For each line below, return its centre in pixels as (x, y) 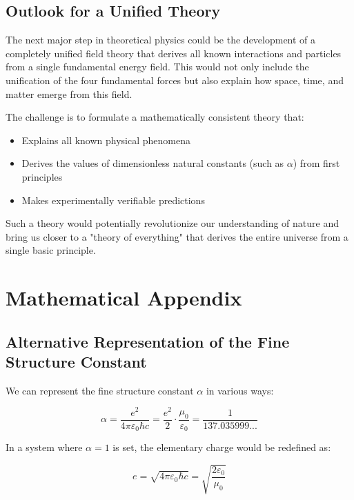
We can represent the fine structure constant (100, 390)
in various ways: (240, 390)
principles (42, 176)
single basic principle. (51, 250)
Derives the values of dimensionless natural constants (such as (153, 163)
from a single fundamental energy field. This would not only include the (157, 67)
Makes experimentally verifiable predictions (113, 200)
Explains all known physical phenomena (106, 140)
